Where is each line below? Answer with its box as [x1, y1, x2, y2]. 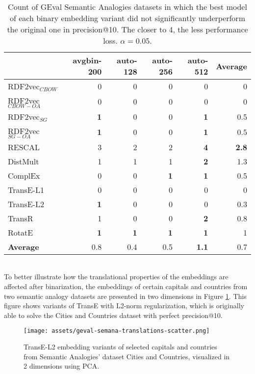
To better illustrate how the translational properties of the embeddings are [4, 271, 229, 282]
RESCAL [8, 141, 40, 153]
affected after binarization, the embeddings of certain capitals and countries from [4, 281, 248, 292]
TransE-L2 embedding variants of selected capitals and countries [24, 342, 217, 352]
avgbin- [73, 54, 102, 66]
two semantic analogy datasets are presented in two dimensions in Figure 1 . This [4, 291, 247, 301]
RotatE [8, 226, 33, 238]
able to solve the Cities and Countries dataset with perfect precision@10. [4, 310, 223, 320]
